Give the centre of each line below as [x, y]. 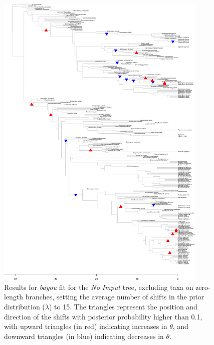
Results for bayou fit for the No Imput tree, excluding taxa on [99, 287]
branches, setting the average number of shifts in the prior [115, 297]
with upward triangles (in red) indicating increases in [86, 326]
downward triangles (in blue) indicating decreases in [84, 336]
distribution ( [25, 306]
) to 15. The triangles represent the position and [123, 306]
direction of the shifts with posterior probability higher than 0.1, [103, 316]
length [14, 297]
